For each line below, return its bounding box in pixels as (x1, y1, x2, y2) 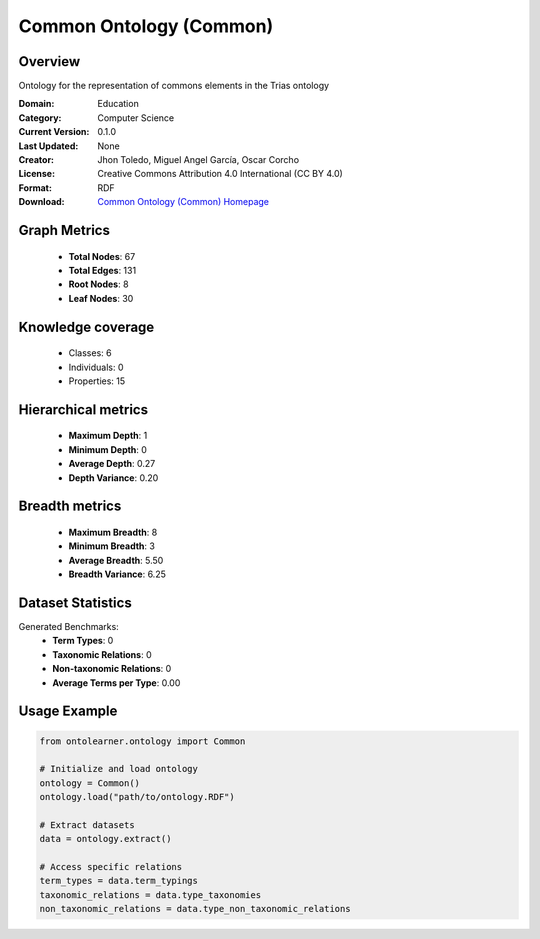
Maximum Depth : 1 (68, 430, 148, 442)
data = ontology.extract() (39, 833, 172, 845)
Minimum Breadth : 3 (68, 540, 155, 552)
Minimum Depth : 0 (68, 443, 147, 455)
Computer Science (97, 111, 175, 124)
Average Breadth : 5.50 (68, 554, 164, 566)
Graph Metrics (18, 222, 110, 239)
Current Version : (18, 126, 90, 138)
